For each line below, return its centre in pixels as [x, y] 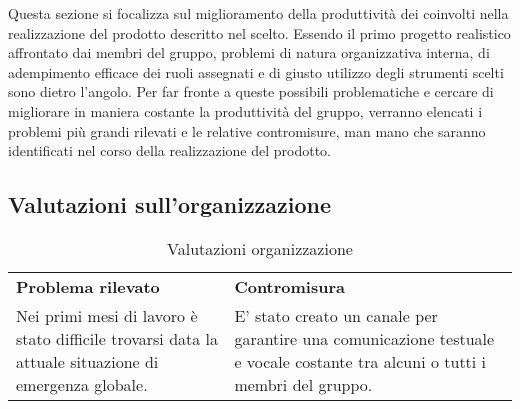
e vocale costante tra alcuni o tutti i [360, 361]
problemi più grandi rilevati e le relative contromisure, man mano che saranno [247, 130]
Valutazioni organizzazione [260, 248]
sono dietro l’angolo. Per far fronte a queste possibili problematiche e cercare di [251, 91]
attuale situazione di [87, 361]
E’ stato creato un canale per [336, 315]
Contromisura [289, 286]
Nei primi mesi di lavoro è [107, 315]
